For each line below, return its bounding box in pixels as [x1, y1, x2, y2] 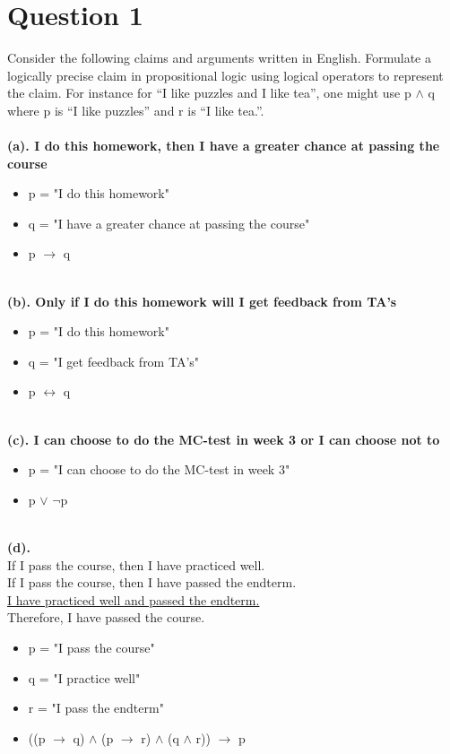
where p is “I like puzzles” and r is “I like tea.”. [7, 100, 264, 119]
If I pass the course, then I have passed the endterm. [7, 573, 297, 592]
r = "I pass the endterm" [28, 698, 164, 717]
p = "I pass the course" [28, 637, 155, 656]
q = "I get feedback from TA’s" [28, 351, 200, 370]
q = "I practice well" [28, 668, 141, 687]
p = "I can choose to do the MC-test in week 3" [28, 460, 290, 479]
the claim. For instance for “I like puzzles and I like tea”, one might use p [7, 83, 411, 102]
